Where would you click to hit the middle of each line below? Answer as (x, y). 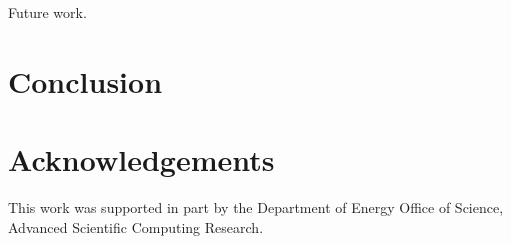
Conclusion (85, 80)
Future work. (47, 12)
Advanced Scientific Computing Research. (136, 226)
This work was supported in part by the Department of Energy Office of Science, (256, 207)
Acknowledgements (141, 159)
